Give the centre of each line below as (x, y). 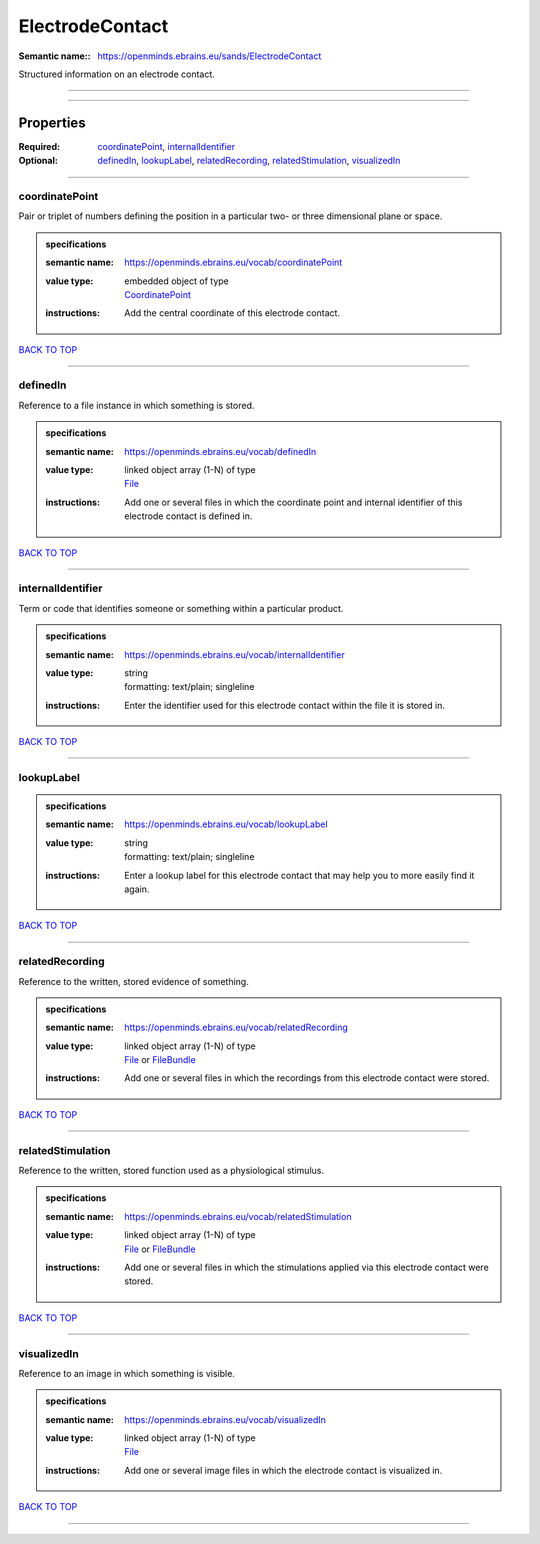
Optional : (38, 161)
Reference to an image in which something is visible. (126, 1373)
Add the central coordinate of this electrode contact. (232, 313)
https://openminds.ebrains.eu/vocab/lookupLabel (226, 824)
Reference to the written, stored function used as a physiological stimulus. (171, 1170)
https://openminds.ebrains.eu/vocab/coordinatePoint (233, 262)
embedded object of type (176, 281)
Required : (39, 146)
